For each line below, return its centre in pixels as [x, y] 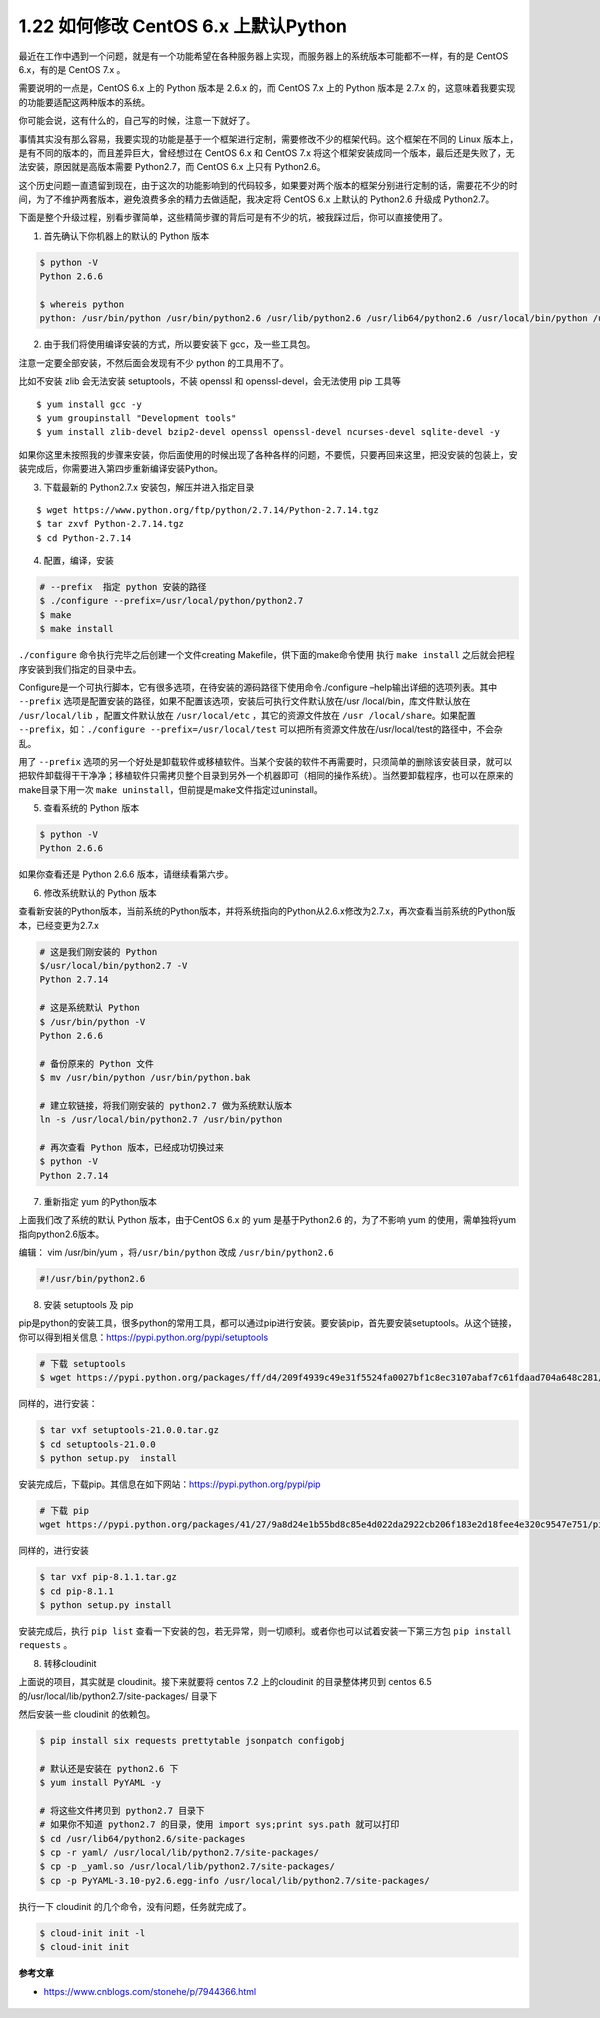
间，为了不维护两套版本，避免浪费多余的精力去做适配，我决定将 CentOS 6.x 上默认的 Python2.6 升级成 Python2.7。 [256, 199]
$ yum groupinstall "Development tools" [136, 418]
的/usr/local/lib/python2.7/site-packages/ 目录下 [118, 1696]
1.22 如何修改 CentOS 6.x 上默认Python [182, 26]
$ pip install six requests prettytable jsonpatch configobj [192, 1740]
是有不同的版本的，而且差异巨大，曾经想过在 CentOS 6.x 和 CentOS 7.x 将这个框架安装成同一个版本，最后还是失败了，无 [266, 152]
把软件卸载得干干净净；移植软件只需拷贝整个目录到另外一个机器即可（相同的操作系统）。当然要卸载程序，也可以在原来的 [266, 776]
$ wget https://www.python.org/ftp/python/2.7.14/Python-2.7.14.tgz [207, 509]
